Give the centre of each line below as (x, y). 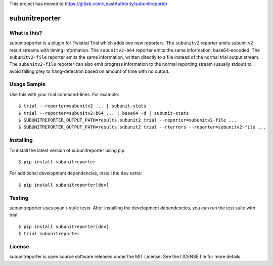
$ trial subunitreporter (49, 234)
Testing (19, 198)
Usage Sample (28, 84)
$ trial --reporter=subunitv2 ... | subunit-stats (82, 106)
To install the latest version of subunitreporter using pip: (67, 150)
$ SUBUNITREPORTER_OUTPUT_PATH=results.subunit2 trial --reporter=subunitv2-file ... (128, 120)
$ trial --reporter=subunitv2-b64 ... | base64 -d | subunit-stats (104, 113)
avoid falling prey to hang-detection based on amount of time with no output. (89, 71)
